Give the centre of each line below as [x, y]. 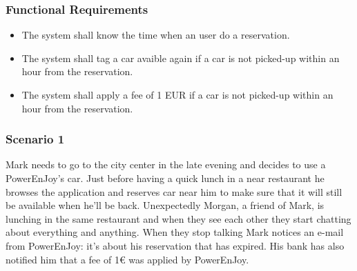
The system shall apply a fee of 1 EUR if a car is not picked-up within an [177, 94]
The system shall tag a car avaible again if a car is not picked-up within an [181, 58]
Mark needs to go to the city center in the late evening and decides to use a [166, 164]
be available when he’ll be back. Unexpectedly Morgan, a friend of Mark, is [165, 205]
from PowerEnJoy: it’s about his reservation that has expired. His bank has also [175, 245]
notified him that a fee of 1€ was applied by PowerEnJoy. [127, 259]
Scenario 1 [35, 139]
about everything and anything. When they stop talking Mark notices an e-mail [175, 232]
